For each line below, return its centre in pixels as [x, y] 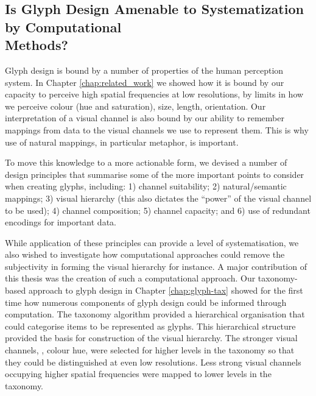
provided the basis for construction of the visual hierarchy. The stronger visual [151, 338]
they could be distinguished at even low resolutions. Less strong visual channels [153, 362]
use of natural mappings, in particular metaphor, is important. [122, 142]
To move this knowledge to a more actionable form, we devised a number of [146, 162]
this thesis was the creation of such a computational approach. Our [130, 278]
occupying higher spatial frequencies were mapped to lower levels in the [138, 374]
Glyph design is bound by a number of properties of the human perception [144, 70]
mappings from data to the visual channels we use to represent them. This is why [157, 129]
